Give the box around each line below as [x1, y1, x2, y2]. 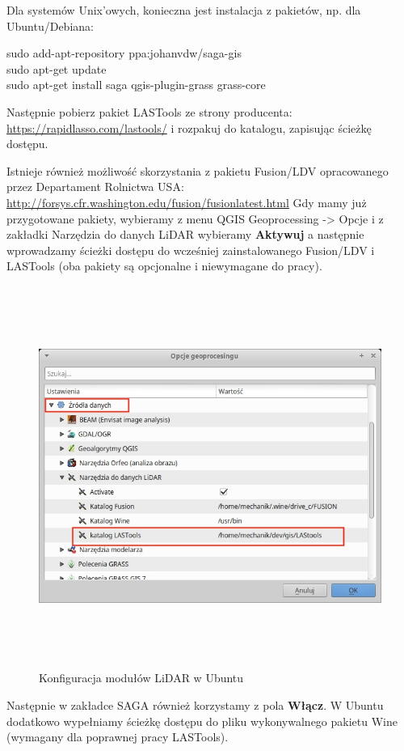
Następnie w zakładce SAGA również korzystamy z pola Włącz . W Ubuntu [6, 696, 384, 713]
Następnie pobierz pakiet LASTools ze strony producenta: [6, 103, 292, 120]
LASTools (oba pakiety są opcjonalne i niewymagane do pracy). [6, 257, 322, 274]
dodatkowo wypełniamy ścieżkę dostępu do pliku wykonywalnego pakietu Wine [6, 712, 398, 729]
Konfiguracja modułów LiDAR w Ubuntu [39, 669, 244, 686]
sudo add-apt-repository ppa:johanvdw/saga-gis [6, 45, 242, 62]
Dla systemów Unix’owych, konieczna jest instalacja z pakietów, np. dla [6, 2, 361, 18]
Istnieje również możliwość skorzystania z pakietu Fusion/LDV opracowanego [6, 162, 389, 179]
